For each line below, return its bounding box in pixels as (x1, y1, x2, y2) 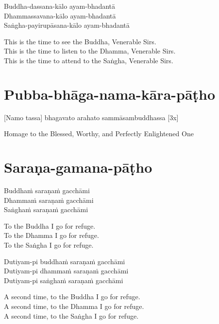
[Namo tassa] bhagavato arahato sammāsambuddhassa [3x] (4, 112, 179, 122)
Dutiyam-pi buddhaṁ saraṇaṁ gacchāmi (4, 256, 125, 266)
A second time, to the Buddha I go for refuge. (4, 291, 140, 302)
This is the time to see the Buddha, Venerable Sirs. (4, 36, 156, 46)
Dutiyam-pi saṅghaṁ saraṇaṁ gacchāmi (4, 275, 123, 285)
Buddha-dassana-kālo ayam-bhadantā (4, 1, 116, 11)
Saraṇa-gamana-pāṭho (4, 157, 152, 177)
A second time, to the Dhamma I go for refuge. (4, 301, 144, 311)
